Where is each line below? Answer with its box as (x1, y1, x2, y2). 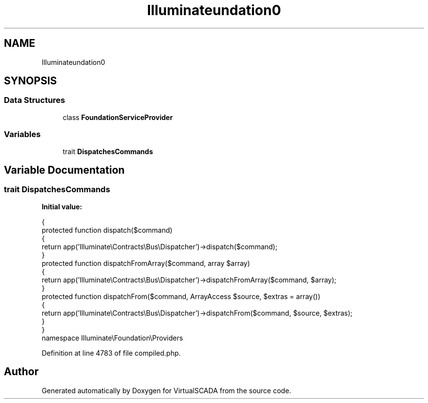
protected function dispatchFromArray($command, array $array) (42, 259, 250, 267)
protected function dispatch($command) (42, 225, 172, 234)
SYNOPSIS (4, 75, 57, 87)
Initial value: (42, 202, 82, 211)
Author (4, 365, 39, 378)
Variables (4, 129, 41, 140)
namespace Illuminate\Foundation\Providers (42, 333, 183, 342)
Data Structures (4, 95, 65, 105)
